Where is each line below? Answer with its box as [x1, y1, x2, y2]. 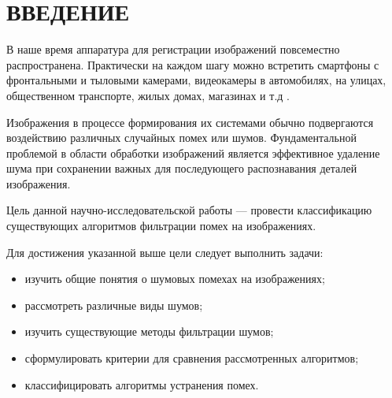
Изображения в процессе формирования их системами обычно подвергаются [6, 113, 374, 130]
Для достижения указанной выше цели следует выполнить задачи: [6, 244, 324, 260]
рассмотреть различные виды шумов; [24, 296, 203, 313]
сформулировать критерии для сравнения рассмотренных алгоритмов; [24, 350, 359, 366]
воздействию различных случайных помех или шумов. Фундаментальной [6, 129, 357, 146]
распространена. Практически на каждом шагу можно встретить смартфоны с [6, 56, 379, 73]
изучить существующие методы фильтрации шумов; [24, 323, 274, 340]
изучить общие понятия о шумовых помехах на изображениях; [24, 270, 325, 287]
